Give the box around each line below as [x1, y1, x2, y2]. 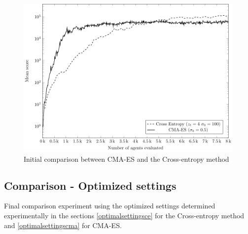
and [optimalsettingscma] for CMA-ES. [4, 220, 122, 230]
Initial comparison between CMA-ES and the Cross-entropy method [24, 153, 229, 164]
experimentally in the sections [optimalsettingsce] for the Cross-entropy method [4, 210, 245, 220]
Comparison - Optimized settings [4, 177, 177, 193]
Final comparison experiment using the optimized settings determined [4, 201, 215, 211]
